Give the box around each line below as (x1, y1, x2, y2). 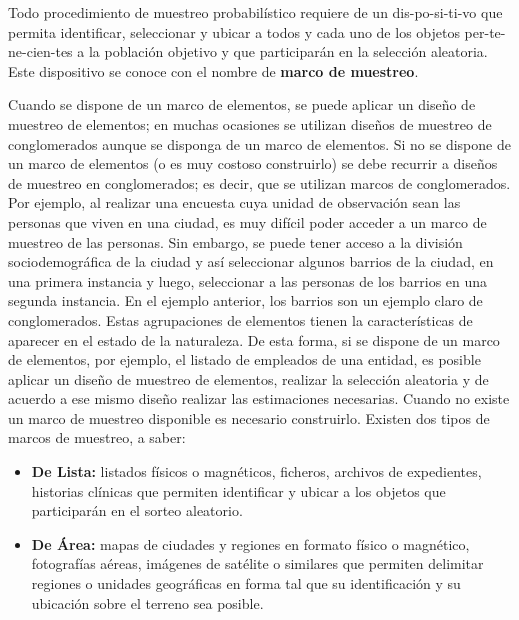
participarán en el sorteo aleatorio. (31, 500, 243, 521)
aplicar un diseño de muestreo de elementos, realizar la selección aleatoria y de (8, 368, 489, 389)
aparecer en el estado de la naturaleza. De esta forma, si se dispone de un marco (8, 329, 500, 350)
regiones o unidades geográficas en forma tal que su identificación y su (31, 573, 461, 594)
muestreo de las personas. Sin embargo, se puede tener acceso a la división (8, 231, 463, 252)
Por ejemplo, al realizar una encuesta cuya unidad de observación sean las (8, 192, 461, 213)
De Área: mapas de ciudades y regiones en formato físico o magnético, (31, 533, 470, 554)
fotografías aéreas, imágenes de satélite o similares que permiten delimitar (31, 553, 484, 574)
